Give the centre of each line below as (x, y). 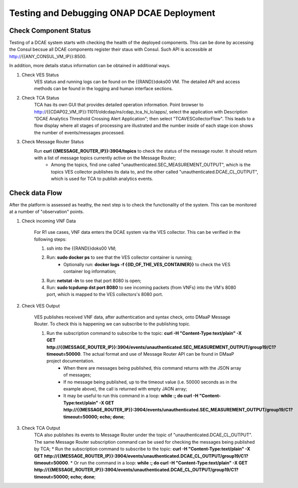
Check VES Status (40, 75)
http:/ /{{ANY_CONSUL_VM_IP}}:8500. (48, 56)
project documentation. (70, 361)
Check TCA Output (41, 428)
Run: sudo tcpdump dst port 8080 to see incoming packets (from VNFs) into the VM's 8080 (141, 287)
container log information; (90, 272)
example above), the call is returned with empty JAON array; (125, 389)
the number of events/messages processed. (79, 132)
